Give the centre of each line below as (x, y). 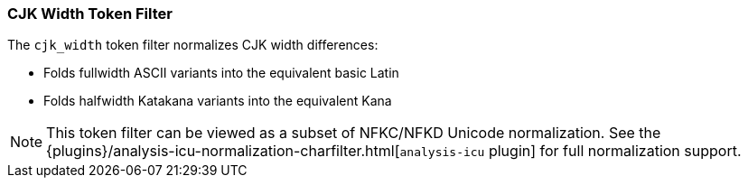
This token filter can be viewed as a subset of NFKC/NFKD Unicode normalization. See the (354, 133)
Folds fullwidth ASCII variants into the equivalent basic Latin (221, 73)
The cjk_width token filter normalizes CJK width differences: (193, 45)
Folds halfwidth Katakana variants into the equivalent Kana (218, 101)
